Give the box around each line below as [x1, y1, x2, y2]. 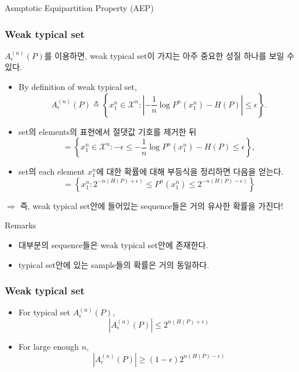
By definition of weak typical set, [18, 81, 137, 92]
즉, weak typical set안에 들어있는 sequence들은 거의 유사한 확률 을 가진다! [20, 199, 283, 211]
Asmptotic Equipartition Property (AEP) [5, 2, 154, 13]
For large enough [18, 340, 79, 352]
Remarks [5, 219, 36, 231]
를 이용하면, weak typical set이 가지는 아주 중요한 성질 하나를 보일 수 [44, 49, 295, 61]
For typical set [18, 306, 70, 318]
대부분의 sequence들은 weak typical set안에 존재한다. [18, 238, 208, 251]
